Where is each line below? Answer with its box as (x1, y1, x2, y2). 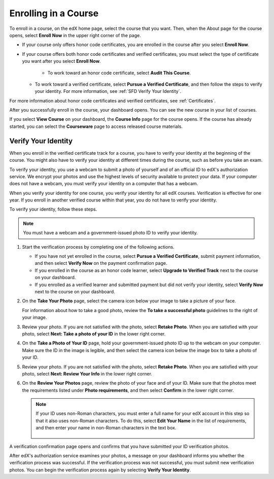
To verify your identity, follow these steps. (9, 206, 97, 213)
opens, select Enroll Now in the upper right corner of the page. (9, 32, 142, 38)
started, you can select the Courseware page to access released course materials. (9, 123, 183, 129)
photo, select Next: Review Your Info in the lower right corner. (22, 370, 152, 377)
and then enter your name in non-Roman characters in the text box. (36, 425, 177, 431)
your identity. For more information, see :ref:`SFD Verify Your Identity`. (35, 88, 182, 94)
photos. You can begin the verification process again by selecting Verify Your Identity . (9, 467, 191, 473)
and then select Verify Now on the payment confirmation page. (35, 260, 167, 266)
